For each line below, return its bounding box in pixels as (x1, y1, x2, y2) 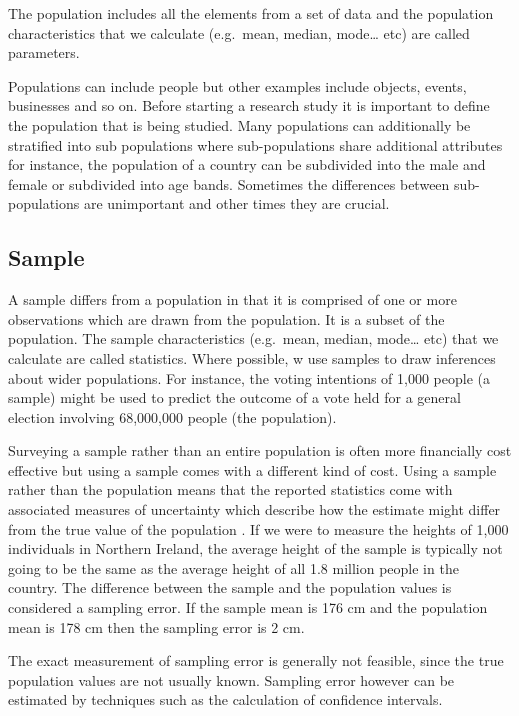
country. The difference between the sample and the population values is (8, 577, 452, 598)
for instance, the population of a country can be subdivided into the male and (8, 154, 486, 175)
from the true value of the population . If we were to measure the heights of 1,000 (8, 518, 509, 539)
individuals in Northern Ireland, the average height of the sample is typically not (8, 538, 503, 559)
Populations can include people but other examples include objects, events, (8, 75, 467, 96)
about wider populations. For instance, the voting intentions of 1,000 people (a (8, 367, 491, 388)
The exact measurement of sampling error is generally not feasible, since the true (8, 650, 504, 671)
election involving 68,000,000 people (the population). (8, 406, 337, 427)
